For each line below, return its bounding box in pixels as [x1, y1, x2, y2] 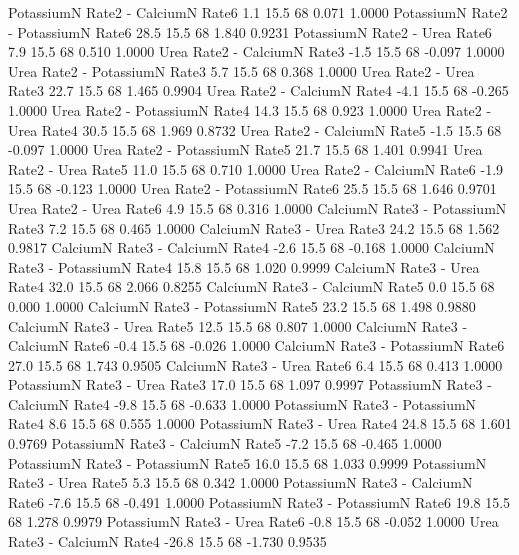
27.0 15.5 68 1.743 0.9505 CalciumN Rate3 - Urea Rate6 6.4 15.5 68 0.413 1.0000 [8, 354, 503, 375]
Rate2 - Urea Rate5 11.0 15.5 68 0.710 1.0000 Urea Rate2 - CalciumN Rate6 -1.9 [8, 158, 504, 179]
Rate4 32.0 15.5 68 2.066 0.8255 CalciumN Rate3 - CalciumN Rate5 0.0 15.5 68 [8, 276, 495, 297]
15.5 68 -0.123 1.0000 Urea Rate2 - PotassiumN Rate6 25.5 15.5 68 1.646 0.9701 [8, 178, 497, 199]
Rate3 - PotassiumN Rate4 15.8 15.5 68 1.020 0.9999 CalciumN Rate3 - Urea [8, 256, 480, 277]
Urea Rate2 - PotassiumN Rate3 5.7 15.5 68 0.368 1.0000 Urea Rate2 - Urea [8, 60, 475, 81]
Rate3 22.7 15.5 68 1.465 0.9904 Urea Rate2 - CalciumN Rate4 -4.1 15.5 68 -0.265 [8, 80, 509, 101]
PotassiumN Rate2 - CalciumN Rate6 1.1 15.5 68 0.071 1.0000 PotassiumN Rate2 [8, 2, 508, 22]
